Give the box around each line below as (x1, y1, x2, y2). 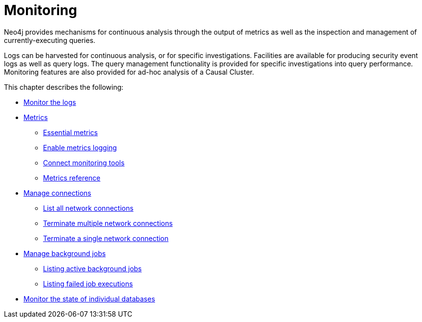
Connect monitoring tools (43, 158, 125, 167)
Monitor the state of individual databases (23, 294, 155, 303)
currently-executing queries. (4, 36, 95, 44)
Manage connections (23, 188, 91, 197)
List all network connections (43, 203, 133, 212)
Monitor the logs (23, 98, 76, 106)
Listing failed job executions (43, 279, 133, 288)
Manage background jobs (23, 249, 106, 258)
